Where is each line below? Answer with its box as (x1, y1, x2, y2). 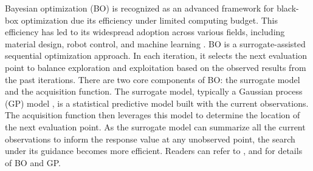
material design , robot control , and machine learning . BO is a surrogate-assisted (5, 37, 306, 50)
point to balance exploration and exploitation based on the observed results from (5, 61, 306, 73)
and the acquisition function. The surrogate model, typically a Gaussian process (5, 85, 303, 98)
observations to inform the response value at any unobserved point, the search (5, 132, 295, 145)
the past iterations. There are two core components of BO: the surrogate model (5, 73, 300, 85)
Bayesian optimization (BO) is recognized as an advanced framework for (5, 2, 274, 14)
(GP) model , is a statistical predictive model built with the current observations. (5, 96, 309, 109)
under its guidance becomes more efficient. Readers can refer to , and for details (5, 144, 303, 157)
